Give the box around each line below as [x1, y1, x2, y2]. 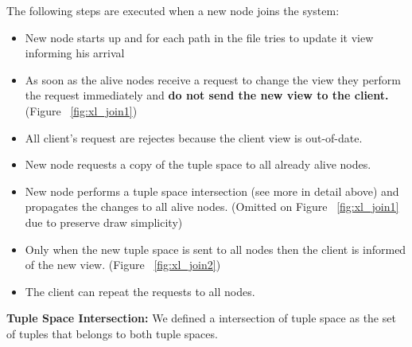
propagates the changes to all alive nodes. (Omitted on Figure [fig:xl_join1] [25, 198, 399, 215]
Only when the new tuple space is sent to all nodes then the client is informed [25, 240, 406, 257]
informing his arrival [25, 45, 125, 61]
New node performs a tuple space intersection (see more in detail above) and [25, 182, 399, 199]
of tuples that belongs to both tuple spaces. [6, 325, 218, 341]
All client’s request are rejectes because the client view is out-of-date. [25, 129, 363, 146]
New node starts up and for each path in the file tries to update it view [25, 29, 374, 45]
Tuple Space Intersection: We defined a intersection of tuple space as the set [6, 310, 396, 326]
